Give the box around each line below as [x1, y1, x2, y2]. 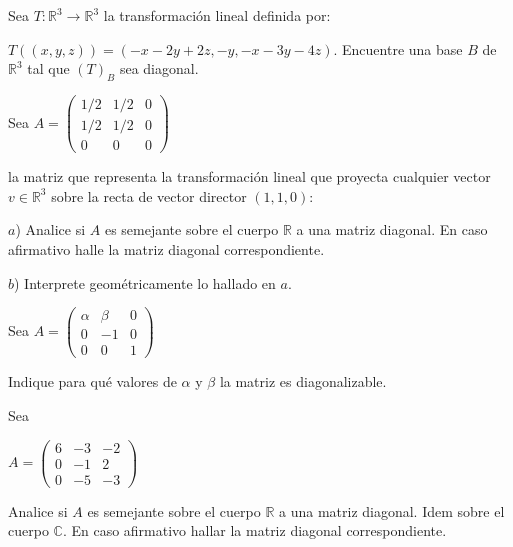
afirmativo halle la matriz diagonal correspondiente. [8, 238, 325, 259]
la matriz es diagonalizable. [219, 371, 387, 392]
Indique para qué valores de [8, 371, 177, 392]
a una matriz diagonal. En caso [296, 219, 488, 240]
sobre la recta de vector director [51, 185, 247, 206]
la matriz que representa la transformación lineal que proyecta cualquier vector [8, 166, 491, 187]
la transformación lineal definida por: [103, 5, 331, 25]
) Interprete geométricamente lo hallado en [14, 272, 276, 293]
